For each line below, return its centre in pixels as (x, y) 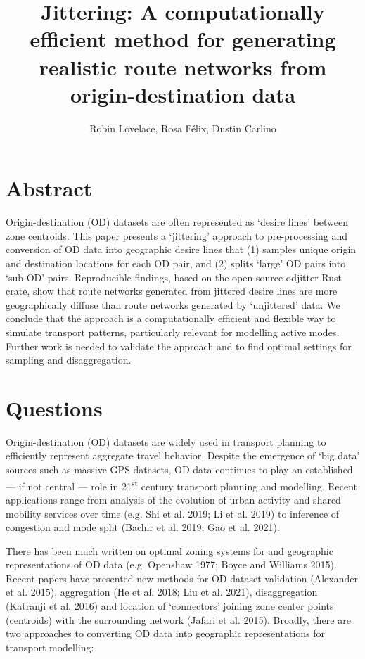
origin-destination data (183, 94)
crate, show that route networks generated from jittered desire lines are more (172, 291)
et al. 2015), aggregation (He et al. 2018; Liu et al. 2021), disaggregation (162, 592)
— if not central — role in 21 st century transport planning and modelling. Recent (182, 485)
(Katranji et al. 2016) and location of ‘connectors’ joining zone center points (170, 606)
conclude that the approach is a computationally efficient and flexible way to (171, 318)
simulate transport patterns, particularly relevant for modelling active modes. (173, 332)
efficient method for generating (183, 39)
